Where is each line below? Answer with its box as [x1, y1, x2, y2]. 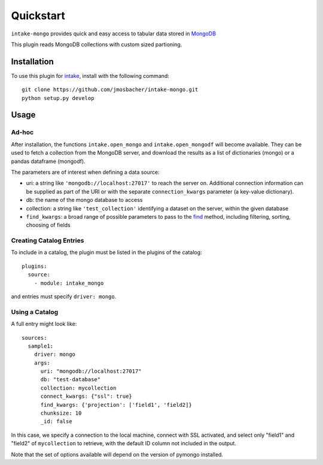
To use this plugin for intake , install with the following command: [11, 72, 170, 79]
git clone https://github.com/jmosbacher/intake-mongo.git [22, 86, 199, 93]
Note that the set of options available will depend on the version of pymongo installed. [11, 451, 224, 458]
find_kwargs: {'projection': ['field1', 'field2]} [40, 401, 193, 408]
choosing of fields [26, 222, 71, 229]
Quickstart [11, 9, 66, 22]
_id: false [40, 418, 72, 425]
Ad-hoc [11, 128, 34, 137]
